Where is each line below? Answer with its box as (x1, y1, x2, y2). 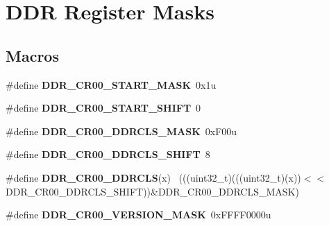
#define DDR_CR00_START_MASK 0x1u (6, 77, 217, 92)
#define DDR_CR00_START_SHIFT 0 (6, 101, 201, 115)
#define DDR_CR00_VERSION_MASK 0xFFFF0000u (6, 207, 271, 222)
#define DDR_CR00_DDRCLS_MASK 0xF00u (6, 123, 237, 138)
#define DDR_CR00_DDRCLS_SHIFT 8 (6, 147, 210, 162)
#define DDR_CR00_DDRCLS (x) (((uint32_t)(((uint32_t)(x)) (6, 170, 301, 184)
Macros (6, 44, 59, 66)
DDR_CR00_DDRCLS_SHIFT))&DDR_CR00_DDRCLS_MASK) (6, 184, 299, 198)
